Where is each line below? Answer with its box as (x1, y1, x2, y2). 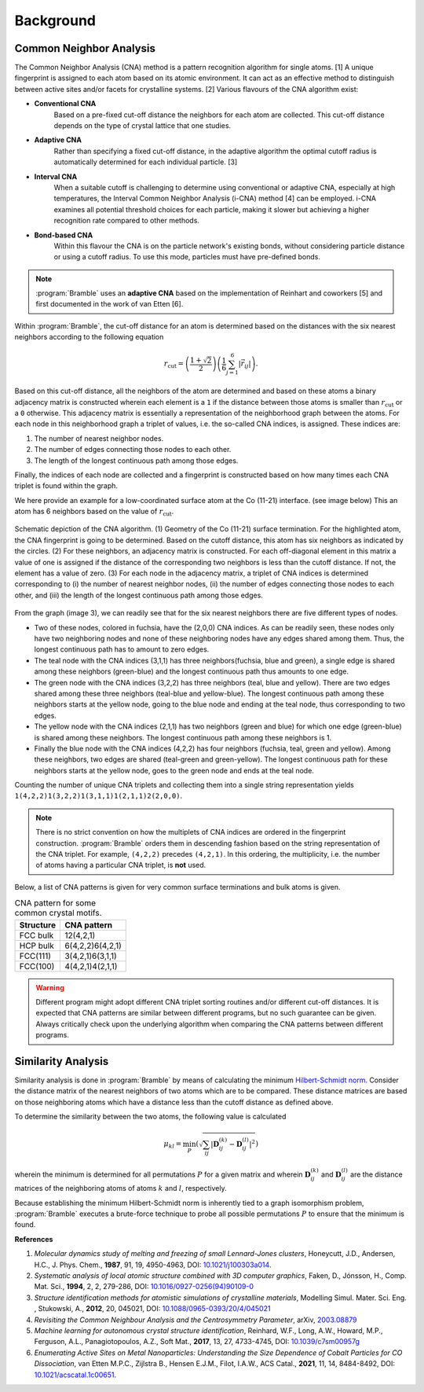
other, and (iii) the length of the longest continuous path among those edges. (14, 590, 263, 600)
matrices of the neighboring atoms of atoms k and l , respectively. (14, 1184, 227, 1193)
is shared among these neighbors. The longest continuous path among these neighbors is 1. (34, 733, 332, 742)
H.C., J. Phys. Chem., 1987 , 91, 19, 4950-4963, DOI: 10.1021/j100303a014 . (34, 1260, 272, 1269)
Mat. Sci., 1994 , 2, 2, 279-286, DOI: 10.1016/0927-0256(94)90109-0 (34, 1282, 254, 1291)
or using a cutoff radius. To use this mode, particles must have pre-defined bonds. (53, 252, 321, 262)
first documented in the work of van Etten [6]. (35, 299, 184, 309)
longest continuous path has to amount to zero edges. (34, 645, 210, 654)
